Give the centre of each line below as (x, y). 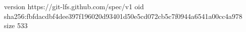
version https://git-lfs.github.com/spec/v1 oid (74, 6)
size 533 (16, 25)
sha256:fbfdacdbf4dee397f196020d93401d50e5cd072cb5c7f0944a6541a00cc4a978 (123, 16)
